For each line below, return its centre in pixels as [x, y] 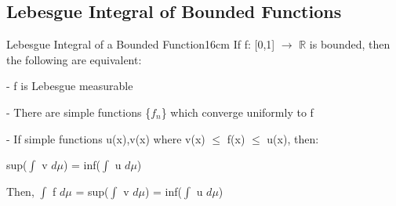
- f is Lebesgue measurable [70, 86]
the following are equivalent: [74, 59]
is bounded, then [350, 44]
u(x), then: [293, 138]
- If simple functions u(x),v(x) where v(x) [106, 138]
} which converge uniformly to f [237, 112]
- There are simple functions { [79, 112]
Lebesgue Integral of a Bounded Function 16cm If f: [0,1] [141, 44]
